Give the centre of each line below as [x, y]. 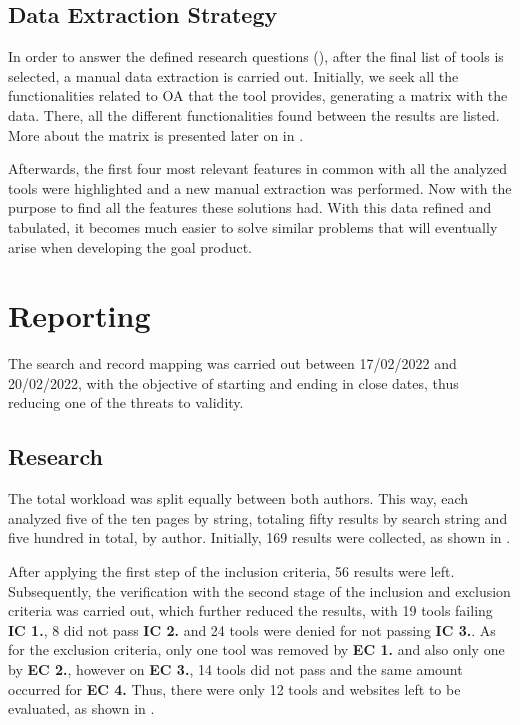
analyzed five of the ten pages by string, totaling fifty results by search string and [258, 517]
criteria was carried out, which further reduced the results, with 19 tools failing [250, 610]
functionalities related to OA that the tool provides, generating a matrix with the [258, 95]
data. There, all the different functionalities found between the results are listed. [254, 114]
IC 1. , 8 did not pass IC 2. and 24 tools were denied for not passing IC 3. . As [252, 629]
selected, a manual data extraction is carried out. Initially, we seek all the [233, 75]
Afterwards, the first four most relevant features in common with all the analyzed [258, 168]
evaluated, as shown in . [81, 708]
